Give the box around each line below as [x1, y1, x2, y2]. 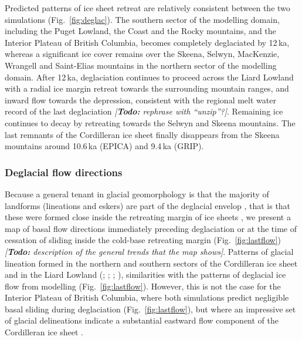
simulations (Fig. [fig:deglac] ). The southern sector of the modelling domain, [5, 13, 280, 25]
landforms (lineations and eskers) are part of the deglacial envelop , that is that [5, 199, 291, 211]
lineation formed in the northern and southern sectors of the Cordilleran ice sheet [5, 257, 298, 269]
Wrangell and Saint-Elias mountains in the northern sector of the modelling [5, 59, 277, 71]
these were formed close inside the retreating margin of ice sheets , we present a [5, 211, 291, 223]
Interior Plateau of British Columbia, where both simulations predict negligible [5, 291, 289, 304]
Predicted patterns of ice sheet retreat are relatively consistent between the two [5, 2, 290, 14]
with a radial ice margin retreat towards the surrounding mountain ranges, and [5, 82, 289, 95]
